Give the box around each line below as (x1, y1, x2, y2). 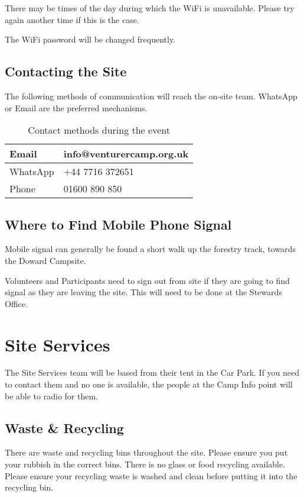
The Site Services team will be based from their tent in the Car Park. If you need (5, 366, 300, 379)
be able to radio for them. (5, 389, 98, 402)
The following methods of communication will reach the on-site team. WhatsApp (5, 89, 298, 102)
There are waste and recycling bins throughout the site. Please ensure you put (5, 446, 288, 459)
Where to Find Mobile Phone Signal (5, 215, 232, 233)
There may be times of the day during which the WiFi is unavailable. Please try (5, 2, 295, 14)
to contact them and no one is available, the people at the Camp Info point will (5, 378, 293, 390)
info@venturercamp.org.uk (63, 147, 189, 161)
